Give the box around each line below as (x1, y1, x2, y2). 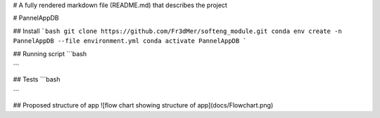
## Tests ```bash (13, 75, 61, 84)
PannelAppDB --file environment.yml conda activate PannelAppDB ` (13, 37, 248, 45)
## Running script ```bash (13, 49, 87, 58)
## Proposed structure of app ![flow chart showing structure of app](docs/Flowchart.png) (13, 101, 274, 110)
